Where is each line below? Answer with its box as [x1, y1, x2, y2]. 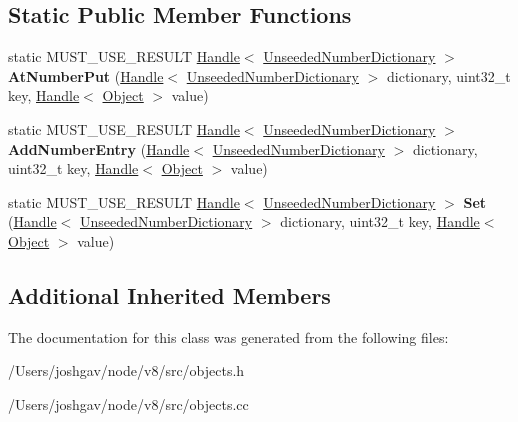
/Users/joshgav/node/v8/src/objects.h [8, 360, 245, 381]
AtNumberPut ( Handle [8, 65, 164, 86]
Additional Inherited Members [8, 279, 331, 310]
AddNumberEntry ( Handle [8, 138, 190, 159]
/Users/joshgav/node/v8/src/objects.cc [8, 393, 249, 414]
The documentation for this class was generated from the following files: [8, 326, 449, 347]
